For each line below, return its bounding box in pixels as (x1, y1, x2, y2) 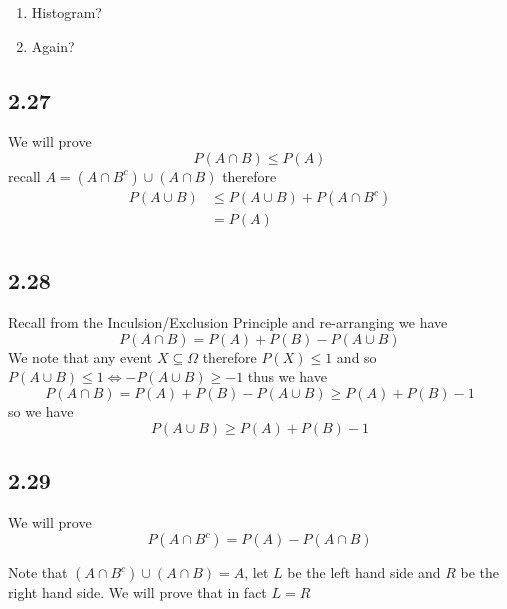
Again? (31, 35, 75, 56)
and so (336, 346, 377, 367)
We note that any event (8, 346, 153, 367)
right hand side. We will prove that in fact (8, 582, 267, 603)
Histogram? (31, 2, 102, 22)
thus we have (247, 366, 327, 387)
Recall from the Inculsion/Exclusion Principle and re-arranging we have (8, 312, 448, 333)
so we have (8, 401, 74, 422)
